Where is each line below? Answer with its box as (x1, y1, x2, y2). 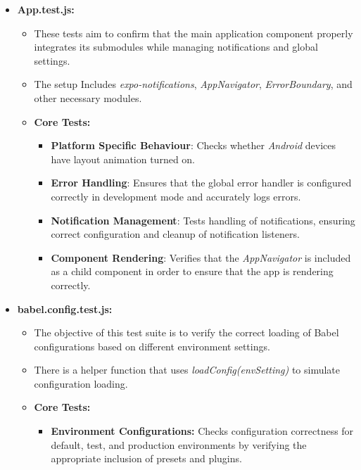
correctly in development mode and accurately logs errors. (51, 189, 301, 203)
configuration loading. (34, 376, 128, 390)
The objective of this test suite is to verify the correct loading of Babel (34, 325, 339, 340)
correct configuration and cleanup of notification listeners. (51, 227, 300, 241)
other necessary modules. (34, 90, 142, 105)
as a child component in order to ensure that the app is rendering (51, 264, 334, 279)
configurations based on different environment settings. (34, 338, 270, 353)
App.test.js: (17, 2, 75, 16)
